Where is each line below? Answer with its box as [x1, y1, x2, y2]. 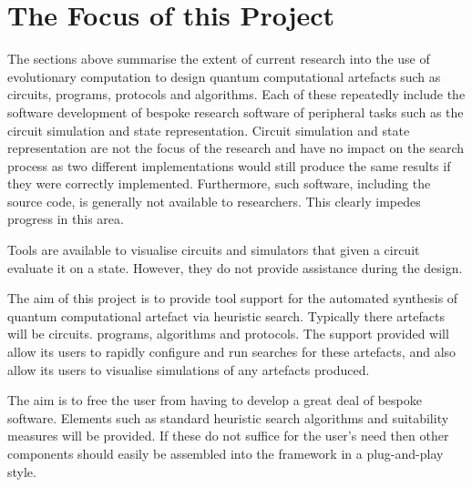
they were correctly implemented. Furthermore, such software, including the [7, 174, 431, 193]
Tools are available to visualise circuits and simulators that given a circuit [7, 240, 420, 259]
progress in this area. [7, 209, 124, 228]
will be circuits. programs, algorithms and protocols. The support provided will [7, 324, 449, 343]
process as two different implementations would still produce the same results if [7, 156, 451, 175]
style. [7, 462, 36, 481]
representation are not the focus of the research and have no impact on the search [7, 138, 465, 157]
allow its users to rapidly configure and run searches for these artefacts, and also [7, 342, 457, 361]
